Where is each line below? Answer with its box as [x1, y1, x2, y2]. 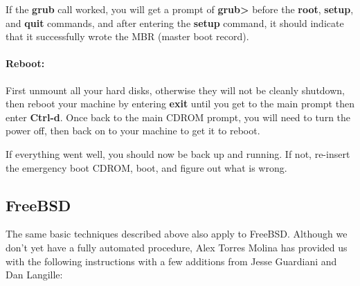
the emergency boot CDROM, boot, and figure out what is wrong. [6, 160, 287, 175]
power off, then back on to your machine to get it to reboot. [6, 123, 260, 138]
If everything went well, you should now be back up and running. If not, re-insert [6, 146, 350, 161]
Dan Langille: [6, 267, 63, 282]
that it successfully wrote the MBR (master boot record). [6, 29, 249, 44]
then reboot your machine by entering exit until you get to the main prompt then [6, 96, 354, 111]
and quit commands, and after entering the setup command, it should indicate [6, 15, 344, 30]
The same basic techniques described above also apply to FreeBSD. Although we [6, 226, 348, 241]
